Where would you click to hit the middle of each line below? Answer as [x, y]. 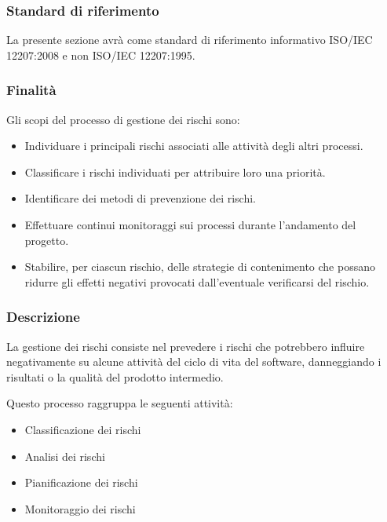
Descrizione [43, 317]
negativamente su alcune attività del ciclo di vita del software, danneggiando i [194, 361]
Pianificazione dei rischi [81, 482]
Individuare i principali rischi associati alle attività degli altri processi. [194, 146]
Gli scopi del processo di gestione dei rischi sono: [123, 119]
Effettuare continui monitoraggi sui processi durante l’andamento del [190, 224]
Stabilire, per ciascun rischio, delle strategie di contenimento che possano [200, 266]
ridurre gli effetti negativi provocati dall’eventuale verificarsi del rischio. [197, 281]
